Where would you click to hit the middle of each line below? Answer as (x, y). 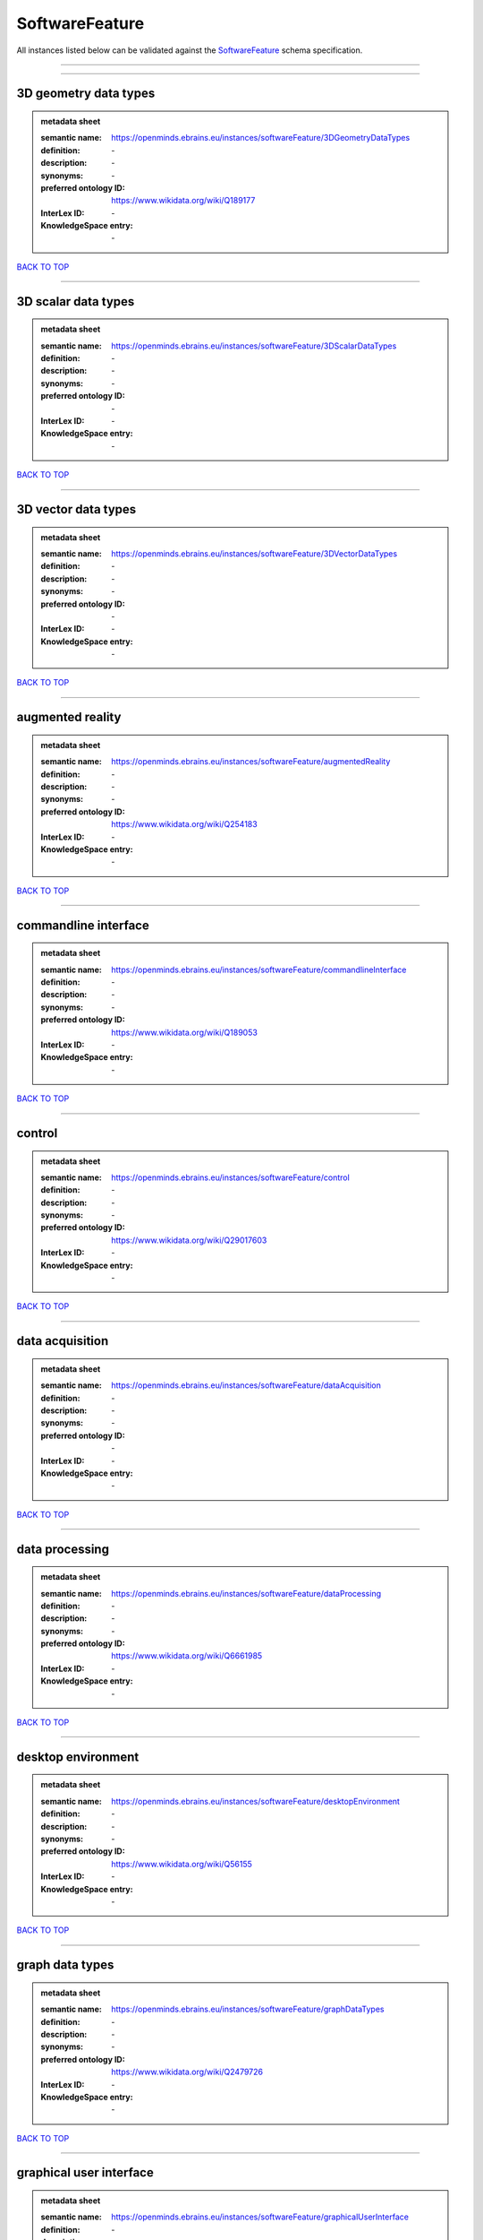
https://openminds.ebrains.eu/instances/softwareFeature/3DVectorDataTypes (254, 553)
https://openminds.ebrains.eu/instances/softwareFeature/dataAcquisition (246, 1385)
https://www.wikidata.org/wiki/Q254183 (185, 824)
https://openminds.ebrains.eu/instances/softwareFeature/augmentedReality (251, 762)
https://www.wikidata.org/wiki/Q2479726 (187, 2072)
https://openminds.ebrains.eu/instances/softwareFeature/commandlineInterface (259, 969)
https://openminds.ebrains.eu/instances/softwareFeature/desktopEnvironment (255, 1801)
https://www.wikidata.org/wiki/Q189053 (185, 1032)
